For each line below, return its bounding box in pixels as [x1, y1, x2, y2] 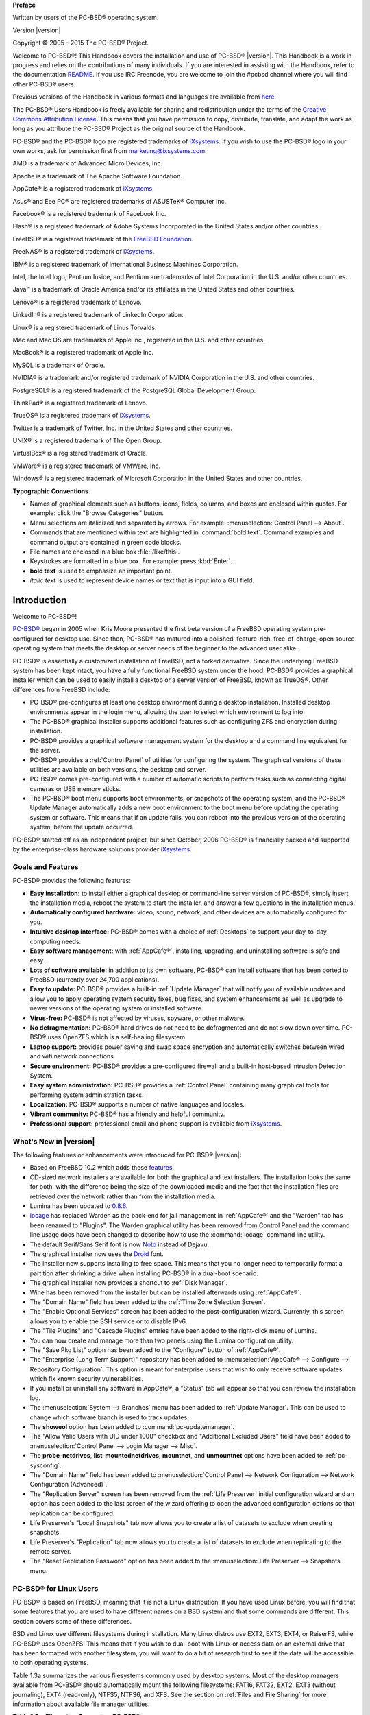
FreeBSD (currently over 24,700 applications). [29, 975, 160, 984]
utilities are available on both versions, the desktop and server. [29, 765, 207, 773]
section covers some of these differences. [12, 1617, 132, 1625]
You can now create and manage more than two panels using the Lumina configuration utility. [29, 1336, 294, 1345]
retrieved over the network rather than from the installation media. [29, 1192, 216, 1200]
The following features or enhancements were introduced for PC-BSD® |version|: [12, 1151, 242, 1159]
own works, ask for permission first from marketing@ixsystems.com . [12, 147, 207, 155]
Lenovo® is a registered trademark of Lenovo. [12, 298, 142, 306]
